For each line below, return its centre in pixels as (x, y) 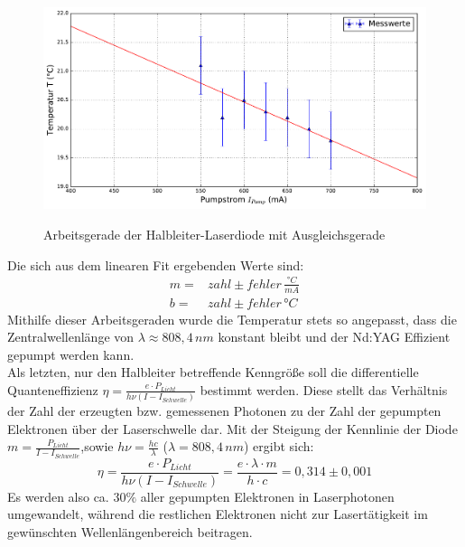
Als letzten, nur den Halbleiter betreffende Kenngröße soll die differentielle (213, 372)
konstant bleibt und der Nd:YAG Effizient (334, 337)
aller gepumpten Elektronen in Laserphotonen (267, 496)
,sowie (97, 446)
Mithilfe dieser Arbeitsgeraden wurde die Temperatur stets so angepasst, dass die (232, 319)
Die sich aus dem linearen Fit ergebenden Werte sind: (156, 264)
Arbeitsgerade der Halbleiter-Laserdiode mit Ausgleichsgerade (214, 234)
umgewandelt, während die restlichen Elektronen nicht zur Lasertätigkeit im (218, 514)
